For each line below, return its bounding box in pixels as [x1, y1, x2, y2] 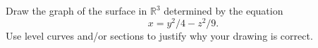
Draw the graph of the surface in [6, 3, 147, 17]
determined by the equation [164, 3, 283, 17]
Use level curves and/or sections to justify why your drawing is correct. [6, 28, 313, 42]
